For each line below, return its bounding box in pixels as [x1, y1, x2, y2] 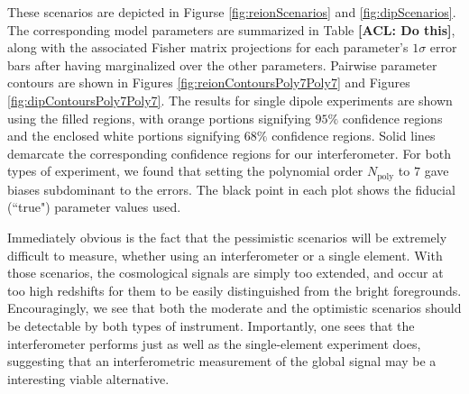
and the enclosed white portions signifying [7, 126, 241, 145]
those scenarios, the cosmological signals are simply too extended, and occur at [7, 263, 444, 282]
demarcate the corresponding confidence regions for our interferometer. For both [7, 143, 451, 162]
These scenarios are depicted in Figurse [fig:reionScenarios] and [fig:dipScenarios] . [7, 3, 456, 21]
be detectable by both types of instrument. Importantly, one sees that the [7, 316, 415, 334]
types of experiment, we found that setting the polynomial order [7, 161, 363, 180]
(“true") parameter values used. [7, 197, 181, 216]
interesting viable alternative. [7, 369, 170, 388]
